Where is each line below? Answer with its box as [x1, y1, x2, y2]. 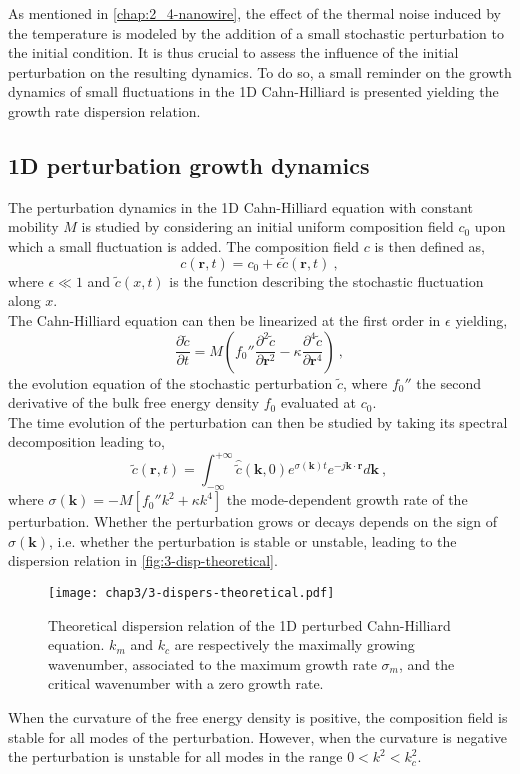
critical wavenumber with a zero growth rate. [48, 673, 324, 694]
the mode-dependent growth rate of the [226, 489, 468, 510]
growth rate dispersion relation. [8, 100, 201, 121]
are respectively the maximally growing [174, 634, 415, 655]
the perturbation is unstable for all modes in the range [8, 746, 343, 767]
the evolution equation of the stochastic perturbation [8, 372, 333, 393]
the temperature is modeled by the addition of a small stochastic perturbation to [8, 22, 504, 43]
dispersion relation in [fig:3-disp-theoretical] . [8, 550, 278, 571]
